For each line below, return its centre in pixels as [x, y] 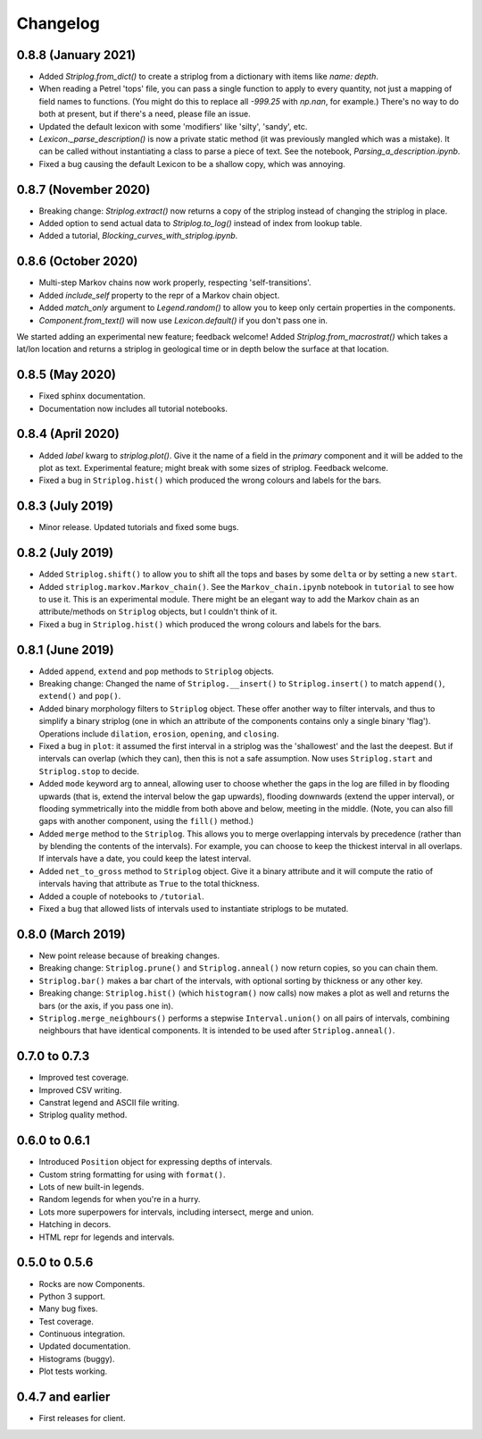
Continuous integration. [82, 1334]
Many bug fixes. [68, 1309]
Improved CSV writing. [80, 1090]
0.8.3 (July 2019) [65, 506]
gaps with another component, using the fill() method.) [146, 821]
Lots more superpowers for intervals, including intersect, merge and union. [176, 1212]
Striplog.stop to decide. [89, 771]
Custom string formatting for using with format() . [132, 1174]
